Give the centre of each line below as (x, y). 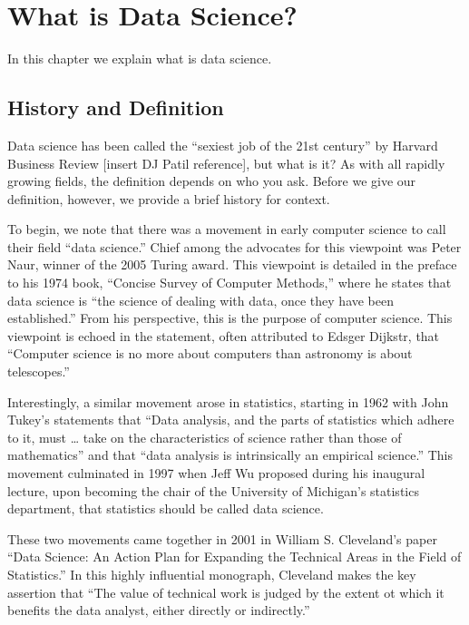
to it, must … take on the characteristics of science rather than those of (205, 437)
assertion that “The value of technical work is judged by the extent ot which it (226, 592)
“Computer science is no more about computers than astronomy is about (210, 353)
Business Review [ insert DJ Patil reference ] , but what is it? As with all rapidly (226, 163)
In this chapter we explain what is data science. (140, 59)
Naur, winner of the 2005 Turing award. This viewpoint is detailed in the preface (232, 264)
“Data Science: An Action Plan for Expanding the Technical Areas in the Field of (234, 557)
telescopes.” (39, 371)
